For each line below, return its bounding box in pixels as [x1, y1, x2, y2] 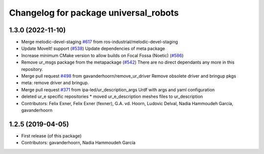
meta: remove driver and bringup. [21, 80, 89, 86]
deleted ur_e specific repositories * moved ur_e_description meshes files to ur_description [21, 93, 203, 100]
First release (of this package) [21, 132, 82, 139]
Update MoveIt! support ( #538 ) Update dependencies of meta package [21, 45, 165, 51]
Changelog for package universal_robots [9, 7, 179, 18]
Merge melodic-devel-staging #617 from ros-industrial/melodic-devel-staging [21, 39, 178, 45]
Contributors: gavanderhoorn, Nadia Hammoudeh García [21, 140, 135, 146]
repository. [21, 66, 44, 72]
